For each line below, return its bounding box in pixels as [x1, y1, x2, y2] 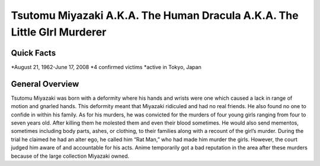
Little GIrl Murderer [11, 25, 107, 38]
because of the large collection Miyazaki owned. [11, 152, 130, 160]
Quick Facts [11, 48, 56, 58]
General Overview [11, 79, 79, 89]
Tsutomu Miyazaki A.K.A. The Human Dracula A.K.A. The [11, 9, 299, 22]
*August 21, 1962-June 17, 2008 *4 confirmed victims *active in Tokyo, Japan [11, 63, 201, 70]
